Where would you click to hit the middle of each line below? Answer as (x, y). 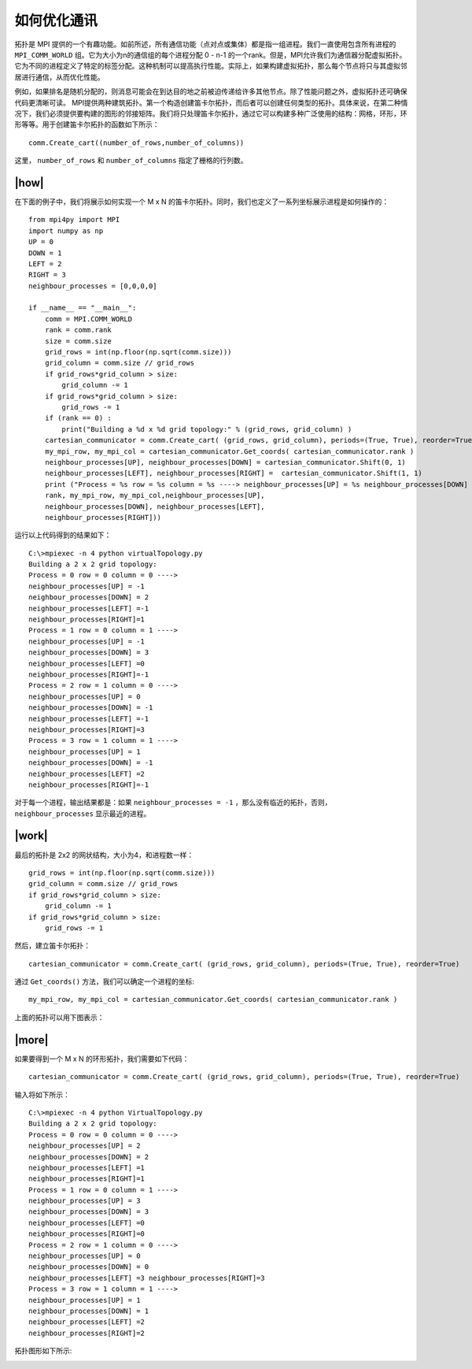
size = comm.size (78, 341)
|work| (31, 836)
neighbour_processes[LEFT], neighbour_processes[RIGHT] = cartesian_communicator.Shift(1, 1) (233, 473)
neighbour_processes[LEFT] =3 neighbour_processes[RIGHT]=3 (147, 1278)
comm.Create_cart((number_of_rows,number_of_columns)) (136, 143)
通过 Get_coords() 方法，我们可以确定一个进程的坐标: (105, 981)
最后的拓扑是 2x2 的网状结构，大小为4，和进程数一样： (104, 855)
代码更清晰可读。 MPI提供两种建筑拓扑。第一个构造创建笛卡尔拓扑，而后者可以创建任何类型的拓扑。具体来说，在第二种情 (211, 102)
